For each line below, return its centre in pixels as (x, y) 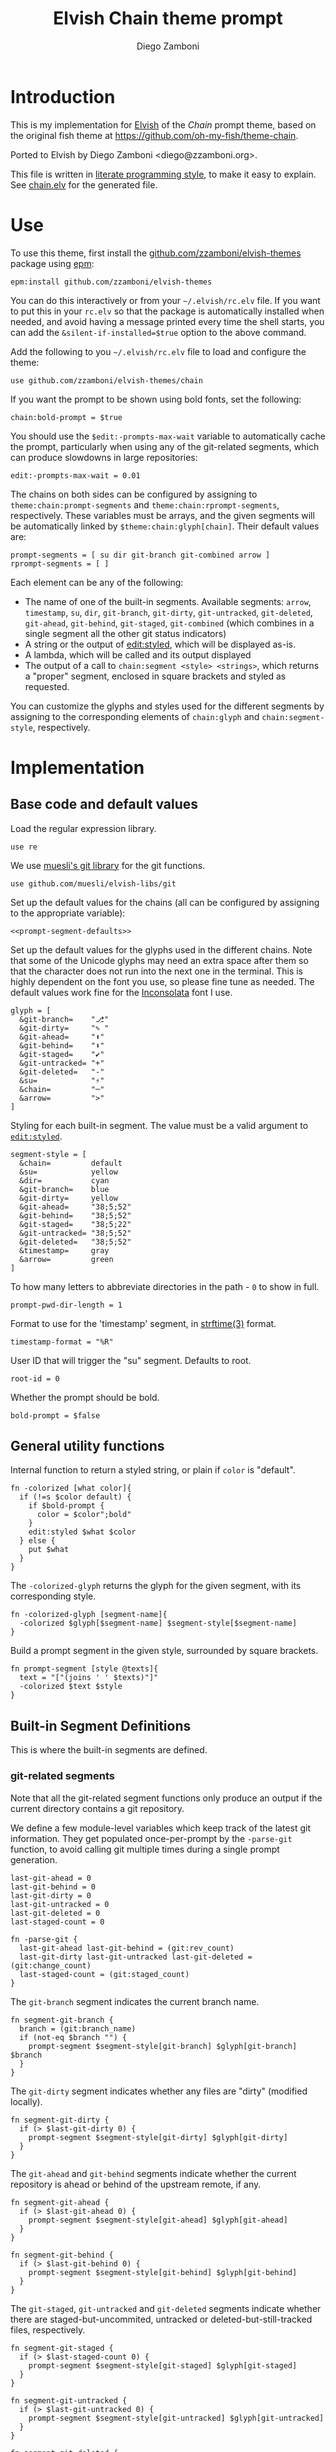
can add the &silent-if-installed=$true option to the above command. (158, 332)
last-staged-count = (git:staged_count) (104, 1974)
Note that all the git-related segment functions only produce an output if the (166, 1798)
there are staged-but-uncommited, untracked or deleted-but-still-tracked (161, 2319)
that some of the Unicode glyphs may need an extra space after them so (159, 960)
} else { (37, 1541)
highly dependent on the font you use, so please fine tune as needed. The (162, 981)
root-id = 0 (35, 1378)
